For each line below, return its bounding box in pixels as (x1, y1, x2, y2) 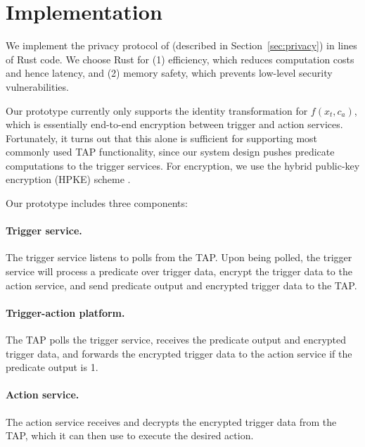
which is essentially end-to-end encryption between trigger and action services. (6, 117, 343, 132)
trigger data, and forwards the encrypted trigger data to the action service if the (6, 346, 352, 360)
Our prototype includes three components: (6, 196, 188, 210)
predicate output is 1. (6, 360, 98, 374)
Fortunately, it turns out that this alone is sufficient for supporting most (6, 130, 318, 145)
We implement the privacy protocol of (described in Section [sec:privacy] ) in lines (6, 38, 357, 53)
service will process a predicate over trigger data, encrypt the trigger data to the (6, 264, 352, 279)
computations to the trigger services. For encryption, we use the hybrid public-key (6, 158, 360, 172)
